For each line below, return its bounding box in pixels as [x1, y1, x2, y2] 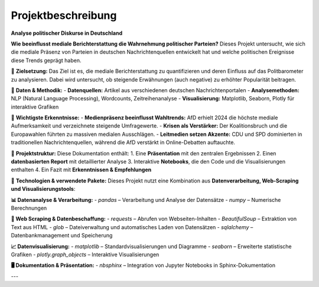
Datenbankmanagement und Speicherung [11, 232, 113, 239]
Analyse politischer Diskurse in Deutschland [11, 30, 123, 37]
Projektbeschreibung [11, 9, 117, 22]
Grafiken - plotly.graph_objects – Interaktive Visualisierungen [11, 251, 159, 258]
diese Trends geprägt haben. [11, 57, 82, 64]
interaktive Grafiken [11, 103, 59, 110]
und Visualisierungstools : [11, 185, 76, 193]
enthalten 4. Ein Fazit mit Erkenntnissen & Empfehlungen [11, 166, 152, 174]
